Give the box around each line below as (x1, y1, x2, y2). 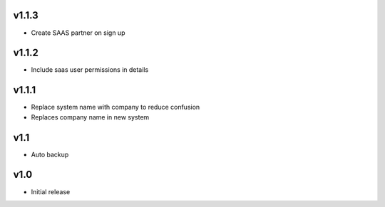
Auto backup (31, 150, 69, 159)
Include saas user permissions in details (31, 65, 149, 74)
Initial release (31, 187, 71, 196)
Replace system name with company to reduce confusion (31, 103, 200, 112)
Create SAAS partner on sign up (31, 28, 125, 37)
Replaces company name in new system (31, 112, 150, 121)
